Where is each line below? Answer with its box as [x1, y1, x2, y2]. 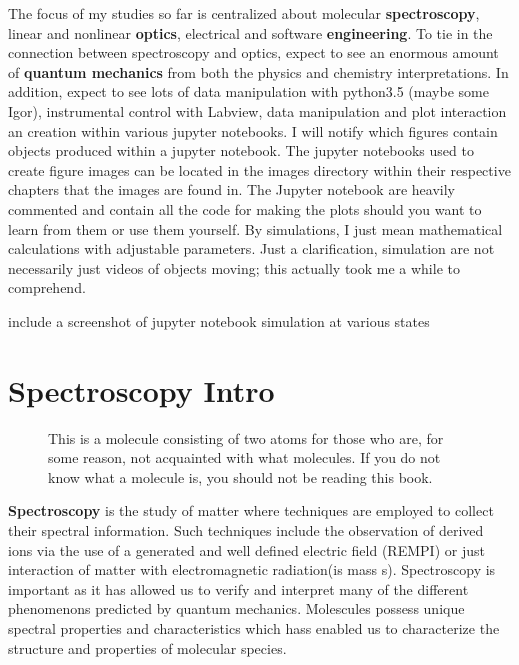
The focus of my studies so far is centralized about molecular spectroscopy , [8, 3, 480, 23]
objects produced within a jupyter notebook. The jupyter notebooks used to [8, 140, 474, 161]
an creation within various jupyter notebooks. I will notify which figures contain [8, 120, 498, 141]
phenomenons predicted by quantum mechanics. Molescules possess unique [8, 598, 465, 619]
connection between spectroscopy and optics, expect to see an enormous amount [8, 42, 499, 63]
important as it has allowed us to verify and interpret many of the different [8, 578, 469, 599]
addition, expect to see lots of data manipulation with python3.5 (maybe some [8, 81, 489, 102]
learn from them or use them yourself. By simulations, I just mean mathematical [8, 218, 503, 239]
